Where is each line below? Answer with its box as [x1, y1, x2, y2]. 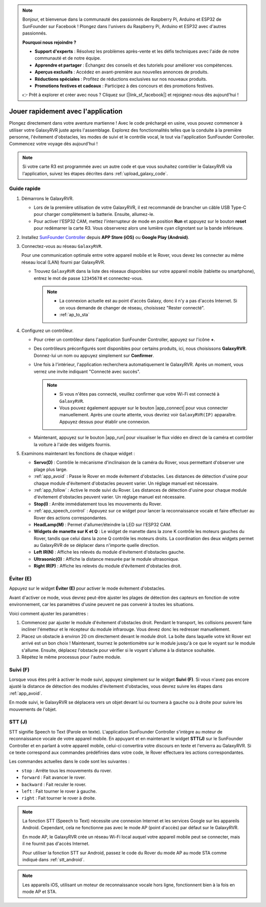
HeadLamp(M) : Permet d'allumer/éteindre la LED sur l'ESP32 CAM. [33, 521, 172, 527]
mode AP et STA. [22, 889, 57, 895]
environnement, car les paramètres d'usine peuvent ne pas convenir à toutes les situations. [9, 602, 195, 607]
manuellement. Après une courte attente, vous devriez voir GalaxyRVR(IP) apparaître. [59, 412, 236, 418]
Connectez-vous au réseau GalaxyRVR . [21, 243, 103, 249]
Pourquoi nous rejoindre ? [22, 39, 76, 45]
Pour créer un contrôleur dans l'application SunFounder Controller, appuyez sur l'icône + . [33, 336, 215, 342]
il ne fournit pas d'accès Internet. [22, 840, 90, 847]
